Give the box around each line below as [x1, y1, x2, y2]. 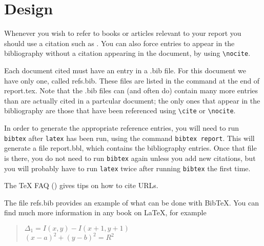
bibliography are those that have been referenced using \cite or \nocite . [4, 105, 236, 116]
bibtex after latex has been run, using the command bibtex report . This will [4, 132, 255, 143]
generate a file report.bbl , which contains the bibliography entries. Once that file [4, 142, 257, 153]
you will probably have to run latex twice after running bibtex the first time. [4, 162, 251, 173]
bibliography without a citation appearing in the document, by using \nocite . [4, 48, 251, 58]
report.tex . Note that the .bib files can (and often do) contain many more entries [4, 85, 258, 96]
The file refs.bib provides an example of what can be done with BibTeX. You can [4, 197, 259, 208]
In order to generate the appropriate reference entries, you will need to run [4, 122, 239, 133]
